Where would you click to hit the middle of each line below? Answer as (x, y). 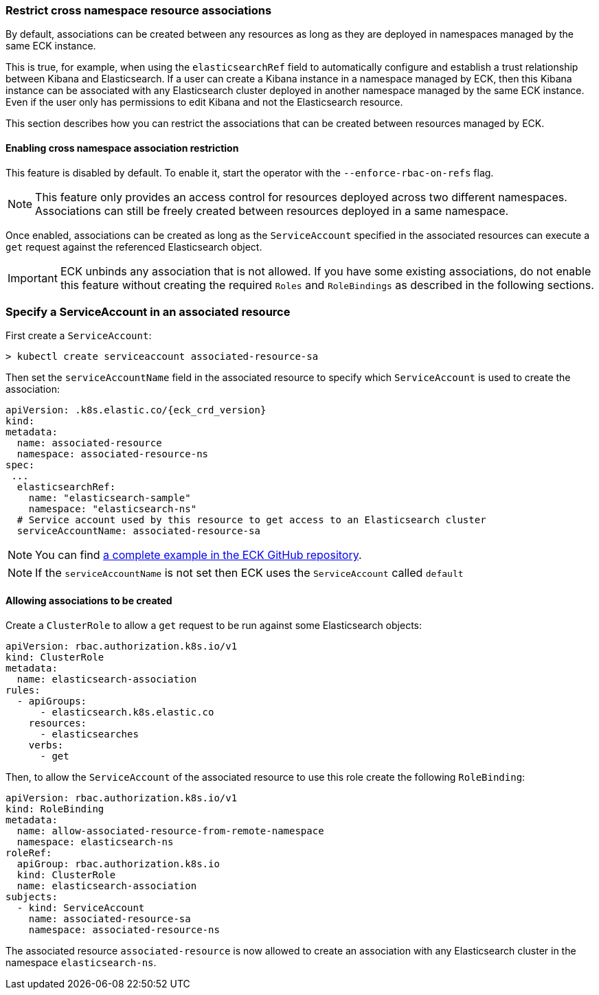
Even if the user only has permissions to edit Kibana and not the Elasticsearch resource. (204, 102)
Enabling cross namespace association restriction (122, 148)
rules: (23, 690)
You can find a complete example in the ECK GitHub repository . (199, 555)
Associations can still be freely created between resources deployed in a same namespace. (272, 210)
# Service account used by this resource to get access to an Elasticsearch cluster (251, 520)
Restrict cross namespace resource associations (139, 10)
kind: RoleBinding (55, 809)
